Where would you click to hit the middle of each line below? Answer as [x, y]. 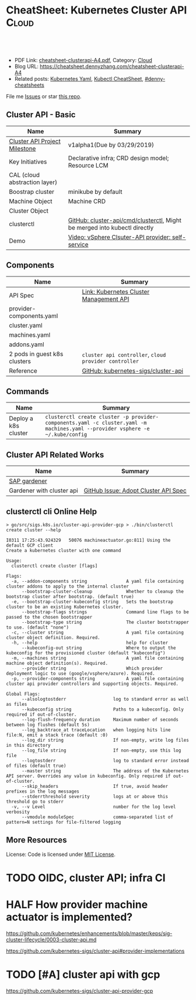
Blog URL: [27, 66]
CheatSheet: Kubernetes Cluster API [97, 10]
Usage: [14, 561]
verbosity [18, 812]
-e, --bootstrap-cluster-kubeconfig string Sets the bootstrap [92, 602]
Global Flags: [23, 694]
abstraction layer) [33, 182]
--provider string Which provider [92, 668]
